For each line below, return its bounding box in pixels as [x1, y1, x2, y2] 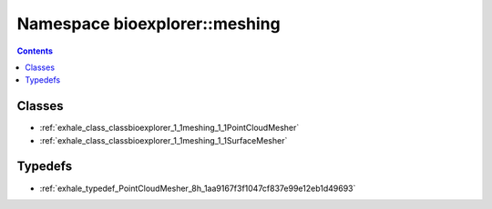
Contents [16, 45, 54, 56]
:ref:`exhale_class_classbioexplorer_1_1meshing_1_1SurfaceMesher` [39, 134, 288, 145]
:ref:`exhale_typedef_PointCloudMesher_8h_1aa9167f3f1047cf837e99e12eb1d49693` [39, 183, 356, 194]
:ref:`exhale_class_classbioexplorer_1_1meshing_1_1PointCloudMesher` [39, 123, 300, 134]
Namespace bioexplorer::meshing [16, 14, 282, 34]
